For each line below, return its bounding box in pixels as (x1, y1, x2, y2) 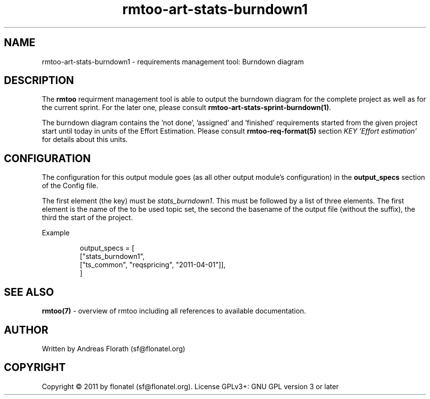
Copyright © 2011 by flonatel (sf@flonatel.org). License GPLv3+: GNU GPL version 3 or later (42, 382, 339, 391)
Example (42, 228, 70, 237)
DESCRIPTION (4, 74, 74, 87)
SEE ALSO (4, 285, 54, 298)
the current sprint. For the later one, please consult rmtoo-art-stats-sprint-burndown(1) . (42, 103, 331, 112)
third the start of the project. (42, 213, 133, 222)
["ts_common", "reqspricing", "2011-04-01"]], (80, 260, 226, 269)
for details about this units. (42, 135, 128, 144)
